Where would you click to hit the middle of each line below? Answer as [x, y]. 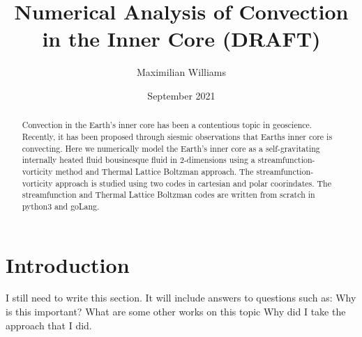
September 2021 [181, 95]
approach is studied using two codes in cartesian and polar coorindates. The [193, 183]
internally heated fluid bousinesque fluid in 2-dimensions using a [138, 160]
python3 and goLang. [61, 206]
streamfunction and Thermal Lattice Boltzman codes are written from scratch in [168, 195]
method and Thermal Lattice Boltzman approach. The [154, 171]
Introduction [68, 264]
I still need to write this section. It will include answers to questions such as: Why [181, 298]
